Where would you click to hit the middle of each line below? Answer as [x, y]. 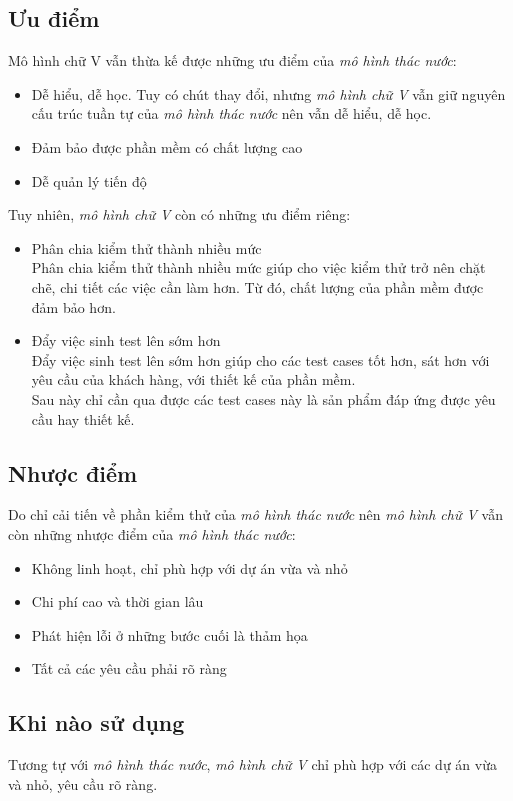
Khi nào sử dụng [96, 722]
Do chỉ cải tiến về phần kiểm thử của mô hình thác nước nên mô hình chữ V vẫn [255, 514]
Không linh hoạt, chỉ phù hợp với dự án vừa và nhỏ [189, 567]
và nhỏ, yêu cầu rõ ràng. [83, 783]
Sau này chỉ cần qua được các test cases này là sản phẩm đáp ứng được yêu [263, 398]
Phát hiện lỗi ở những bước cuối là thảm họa [169, 634]
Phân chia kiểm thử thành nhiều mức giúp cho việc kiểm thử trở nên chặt [258, 267]
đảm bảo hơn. [73, 306]
